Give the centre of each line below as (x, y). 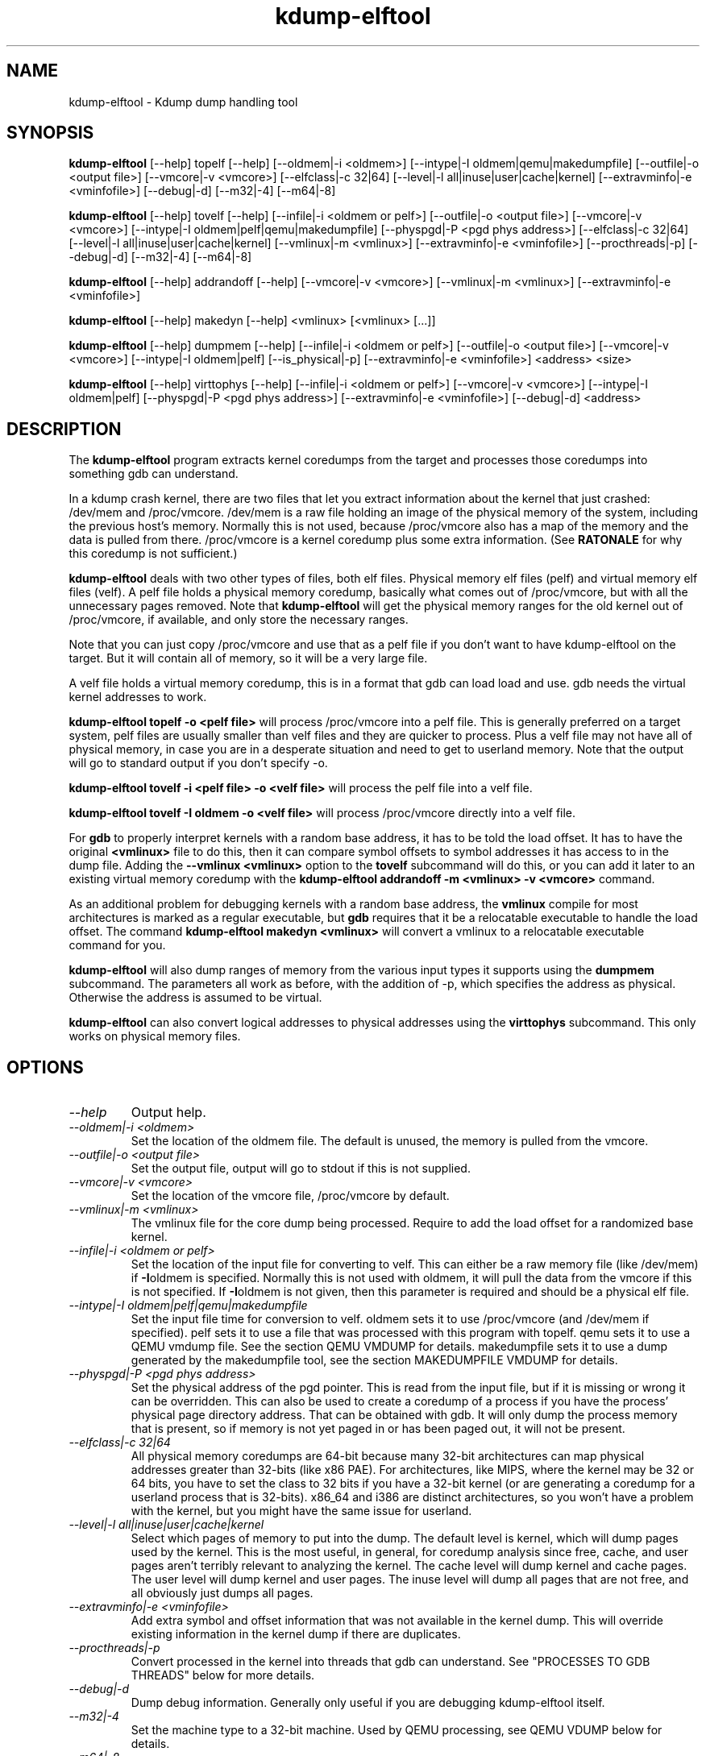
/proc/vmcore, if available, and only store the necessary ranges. (239, 620)
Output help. (168, 1113)
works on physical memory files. (155, 1036)
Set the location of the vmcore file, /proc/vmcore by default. (290, 1196)
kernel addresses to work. (138, 697)
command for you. (117, 945)
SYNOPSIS (50, 133)
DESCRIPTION (64, 429)
